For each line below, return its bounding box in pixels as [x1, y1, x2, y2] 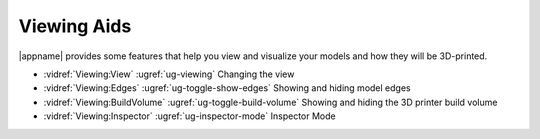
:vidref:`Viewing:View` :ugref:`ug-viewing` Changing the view [43, 68, 295, 80]
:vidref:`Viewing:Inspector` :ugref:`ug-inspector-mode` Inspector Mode [43, 110, 336, 122]
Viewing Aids [18, 15, 132, 37]
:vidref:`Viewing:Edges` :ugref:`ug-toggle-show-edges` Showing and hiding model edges [43, 82, 411, 94]
